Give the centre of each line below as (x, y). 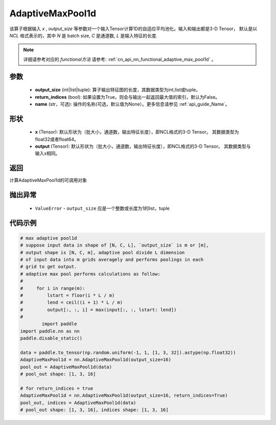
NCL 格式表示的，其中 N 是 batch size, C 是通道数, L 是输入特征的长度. (84, 35)
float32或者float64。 (57, 139)
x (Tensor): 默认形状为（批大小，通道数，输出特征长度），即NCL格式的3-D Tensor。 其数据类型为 (137, 132)
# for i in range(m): (53, 288)
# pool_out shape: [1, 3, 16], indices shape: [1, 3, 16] (94, 410)
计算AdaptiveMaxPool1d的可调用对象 (48, 180)
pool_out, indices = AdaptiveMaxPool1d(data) (78, 402)
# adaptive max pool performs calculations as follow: (90, 274)
